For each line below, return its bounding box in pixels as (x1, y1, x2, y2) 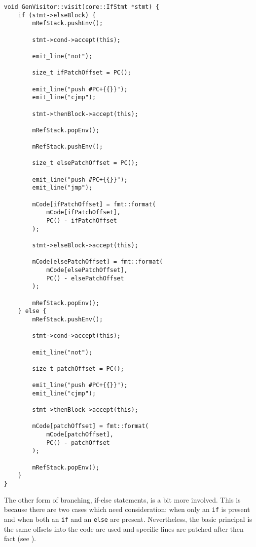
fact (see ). (4, 533, 37, 544)
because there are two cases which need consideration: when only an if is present (4, 504, 250, 514)
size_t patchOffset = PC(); (32, 365, 124, 372)
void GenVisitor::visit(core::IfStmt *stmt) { (4, 3, 159, 10)
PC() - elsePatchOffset (46, 274, 124, 282)
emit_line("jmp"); (32, 184, 92, 192)
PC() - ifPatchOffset (46, 217, 117, 225)
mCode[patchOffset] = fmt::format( (32, 423, 149, 430)
